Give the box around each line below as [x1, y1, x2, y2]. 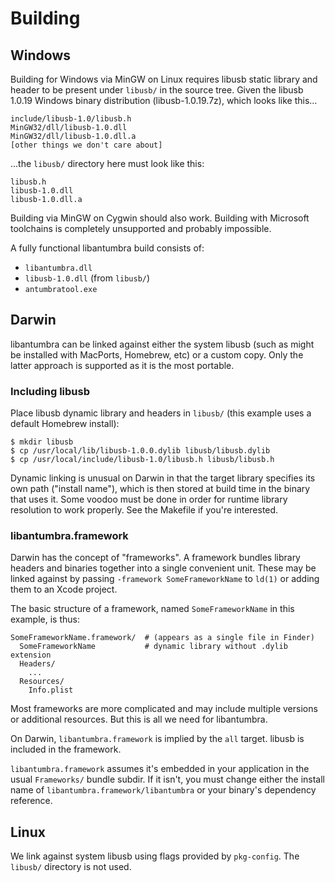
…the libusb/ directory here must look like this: [10, 158, 205, 169]
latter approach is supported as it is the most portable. [10, 359, 235, 371]
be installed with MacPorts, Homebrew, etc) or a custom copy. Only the [10, 348, 304, 361]
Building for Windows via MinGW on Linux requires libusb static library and [10, 73, 318, 85]
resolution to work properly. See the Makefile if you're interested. [10, 504, 279, 516]
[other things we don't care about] [10, 140, 163, 150]
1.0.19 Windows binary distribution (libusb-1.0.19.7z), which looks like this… [10, 95, 318, 106]
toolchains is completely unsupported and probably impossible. [10, 223, 272, 234]
